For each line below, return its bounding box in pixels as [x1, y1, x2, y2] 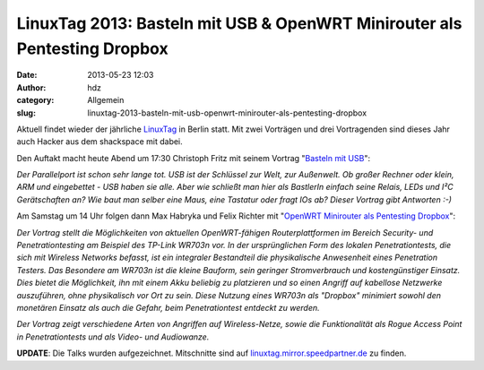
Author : [16, 82, 47, 93]
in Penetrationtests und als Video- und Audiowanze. [16, 331, 210, 342]
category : [16, 95, 55, 106]
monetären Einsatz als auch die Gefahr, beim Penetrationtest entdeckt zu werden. [16, 302, 320, 313]
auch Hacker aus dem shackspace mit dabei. [16, 136, 183, 147]
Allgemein [87, 95, 125, 106]
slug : [16, 108, 36, 118]
